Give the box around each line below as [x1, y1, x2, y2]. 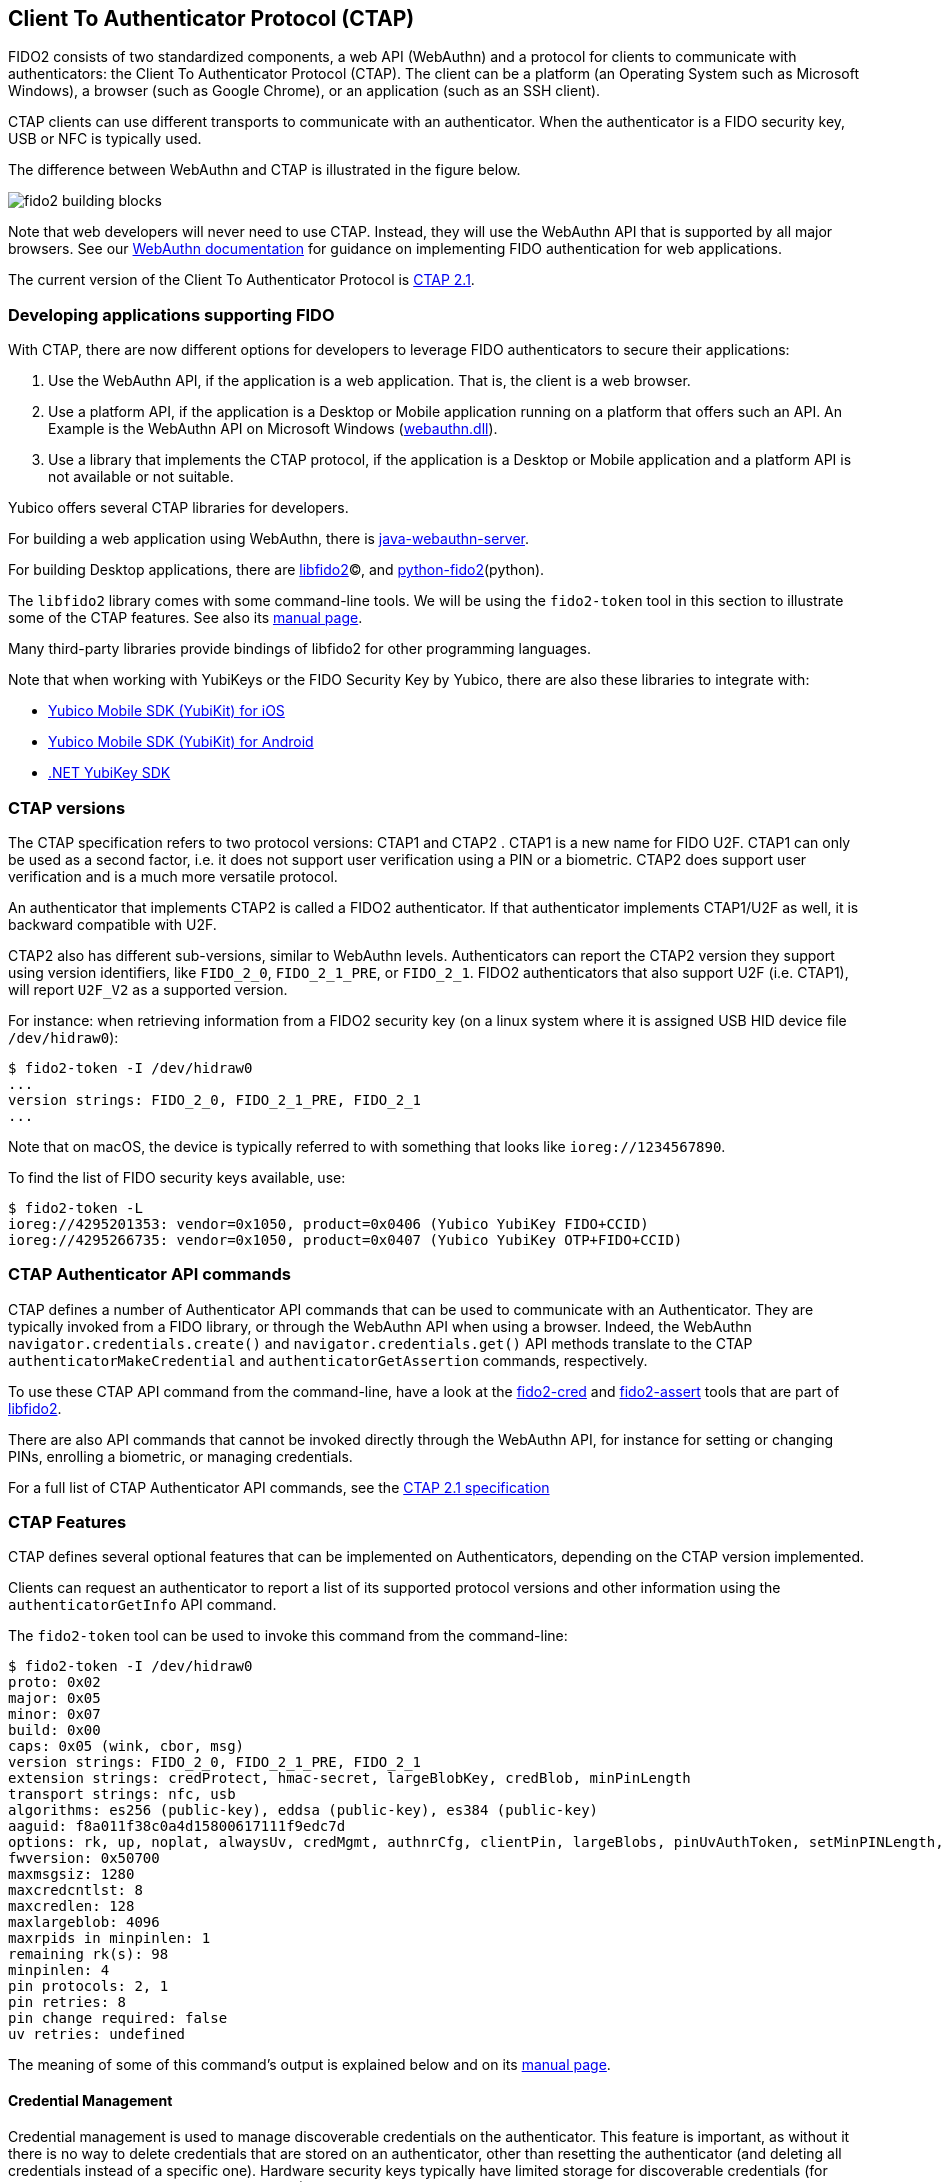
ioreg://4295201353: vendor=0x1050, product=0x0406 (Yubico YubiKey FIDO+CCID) [8, 1215, 649, 1232]
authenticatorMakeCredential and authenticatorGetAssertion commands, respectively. [8, 1351, 648, 1369]
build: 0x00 [8, 1722, 101, 1739]
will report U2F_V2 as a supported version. [8, 980, 288, 998]
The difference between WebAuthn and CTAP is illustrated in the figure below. [8, 161, 521, 179]
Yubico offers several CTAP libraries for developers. [8, 499, 349, 517]
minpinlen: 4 [8, 1962, 110, 1979]
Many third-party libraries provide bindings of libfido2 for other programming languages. [8, 640, 591, 658]
